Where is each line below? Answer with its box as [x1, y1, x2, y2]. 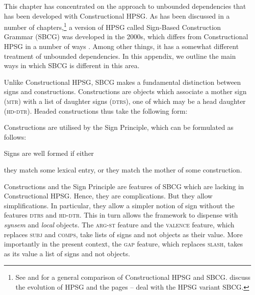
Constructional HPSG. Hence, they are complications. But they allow [4, 191, 213, 201]
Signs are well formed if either [4, 148, 94, 158]
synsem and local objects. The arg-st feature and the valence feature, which [4, 219, 234, 229]
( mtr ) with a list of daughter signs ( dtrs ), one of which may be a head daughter [4, 96, 246, 106]
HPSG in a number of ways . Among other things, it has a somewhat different [4, 41, 239, 51]
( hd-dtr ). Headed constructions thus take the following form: [4, 105, 188, 116]
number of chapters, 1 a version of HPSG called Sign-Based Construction [4, 21, 221, 32]
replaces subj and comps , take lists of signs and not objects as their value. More [4, 229, 243, 239]
